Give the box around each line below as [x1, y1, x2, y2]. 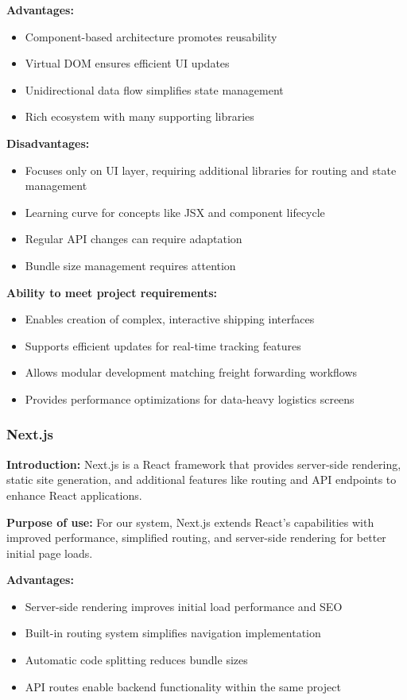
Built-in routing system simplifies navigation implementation [25, 625, 321, 641]
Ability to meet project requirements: [6, 284, 218, 300]
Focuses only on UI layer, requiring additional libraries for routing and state [25, 161, 397, 178]
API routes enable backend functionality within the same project [25, 678, 341, 694]
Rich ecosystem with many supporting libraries [25, 108, 254, 125]
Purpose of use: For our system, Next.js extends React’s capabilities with [6, 513, 374, 530]
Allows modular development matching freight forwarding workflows [25, 364, 358, 381]
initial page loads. [6, 544, 93, 561]
